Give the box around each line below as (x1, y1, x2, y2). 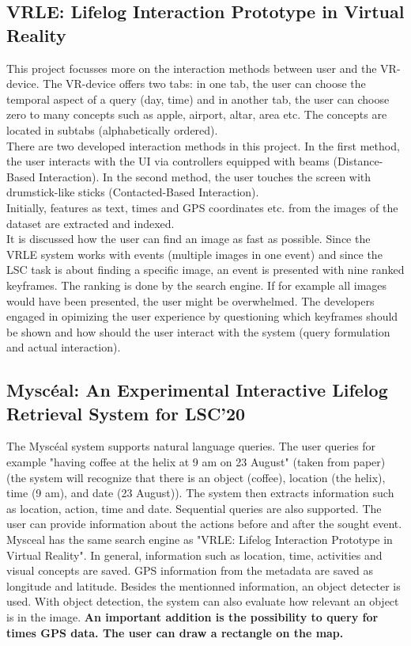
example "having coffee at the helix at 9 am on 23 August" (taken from (6, 454, 350, 470)
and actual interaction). (6, 339, 121, 355)
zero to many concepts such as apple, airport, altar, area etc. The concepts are (6, 106, 387, 123)
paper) (353, 454, 386, 470)
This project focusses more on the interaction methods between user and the (6, 59, 377, 76)
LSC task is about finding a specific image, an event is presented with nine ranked (6, 261, 405, 278)
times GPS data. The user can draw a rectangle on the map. (6, 624, 344, 640)
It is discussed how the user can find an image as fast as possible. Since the (6, 230, 371, 247)
